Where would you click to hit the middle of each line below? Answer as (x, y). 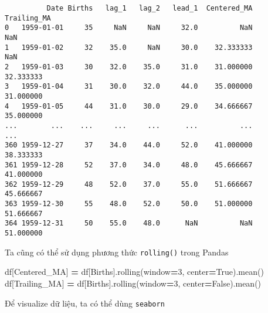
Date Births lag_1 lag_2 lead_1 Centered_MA (150, 8)
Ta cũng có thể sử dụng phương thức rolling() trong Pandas (117, 252)
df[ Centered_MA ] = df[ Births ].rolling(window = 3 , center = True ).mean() (134, 272)
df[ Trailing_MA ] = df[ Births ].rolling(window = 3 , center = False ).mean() (133, 283)
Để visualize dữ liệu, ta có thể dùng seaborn (85, 303)
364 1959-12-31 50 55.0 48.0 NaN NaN (129, 223)
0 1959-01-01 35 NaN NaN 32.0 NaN (129, 28)
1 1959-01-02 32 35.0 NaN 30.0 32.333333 (129, 47)
